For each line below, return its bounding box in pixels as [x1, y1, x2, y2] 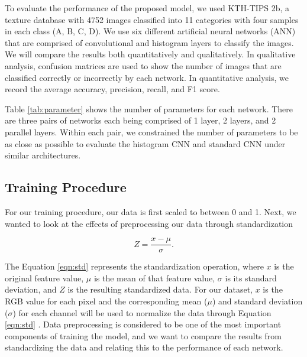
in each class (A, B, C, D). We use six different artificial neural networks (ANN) [5, 25, 296, 37]
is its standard [225, 271, 277, 284]
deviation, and [5, 283, 57, 296]
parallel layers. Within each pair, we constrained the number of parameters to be [5, 125, 298, 138]
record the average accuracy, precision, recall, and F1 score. [5, 83, 220, 95]
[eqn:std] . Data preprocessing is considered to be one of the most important [5, 318, 282, 330]
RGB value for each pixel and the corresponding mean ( [5, 294, 208, 307]
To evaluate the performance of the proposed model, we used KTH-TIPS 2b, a [5, 2, 290, 14]
